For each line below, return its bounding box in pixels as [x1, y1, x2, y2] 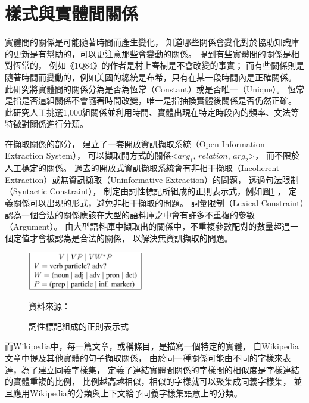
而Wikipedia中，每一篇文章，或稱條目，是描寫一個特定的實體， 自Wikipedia [5, 340, 299, 352]
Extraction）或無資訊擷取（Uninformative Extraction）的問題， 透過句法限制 [5, 173, 299, 185]
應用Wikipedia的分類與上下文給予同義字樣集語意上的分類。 [13, 386, 242, 399]
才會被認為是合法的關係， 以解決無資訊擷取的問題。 [29, 231, 233, 244]
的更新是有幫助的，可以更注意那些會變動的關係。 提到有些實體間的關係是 [5, 47, 291, 60]
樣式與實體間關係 [5, 1, 139, 26]
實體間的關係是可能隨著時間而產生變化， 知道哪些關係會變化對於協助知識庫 [5, 36, 299, 48]
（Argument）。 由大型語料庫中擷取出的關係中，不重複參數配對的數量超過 [5, 220, 291, 232]
